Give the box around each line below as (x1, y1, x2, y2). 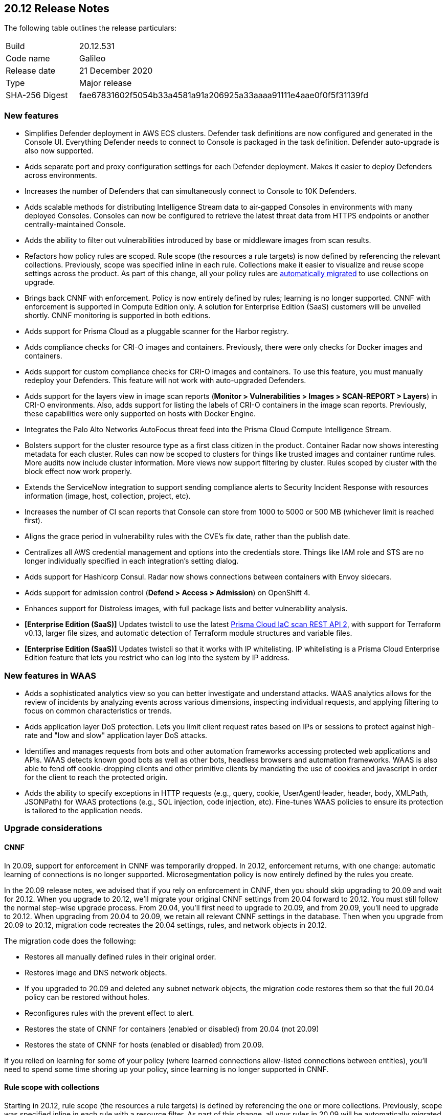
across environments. (25, 171, 97, 180)
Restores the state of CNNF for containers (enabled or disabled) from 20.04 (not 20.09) (25, 1024, 319, 1033)
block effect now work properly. (25, 467, 132, 476)
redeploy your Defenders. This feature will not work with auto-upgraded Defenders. (25, 376, 306, 385)
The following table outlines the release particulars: (4, 24, 176, 33)
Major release (79, 78, 132, 88)
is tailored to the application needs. (25, 806, 143, 815)
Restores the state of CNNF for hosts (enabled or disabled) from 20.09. (25, 1040, 264, 1049)
